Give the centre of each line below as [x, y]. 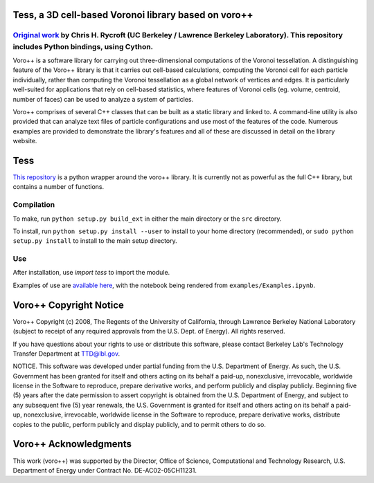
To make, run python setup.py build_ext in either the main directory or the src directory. [147, 219]
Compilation [34, 205]
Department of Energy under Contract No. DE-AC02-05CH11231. [105, 470]
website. [25, 141]
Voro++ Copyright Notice [69, 305]
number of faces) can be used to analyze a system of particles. [103, 99]
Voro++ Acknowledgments [72, 444]
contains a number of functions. [59, 187]
